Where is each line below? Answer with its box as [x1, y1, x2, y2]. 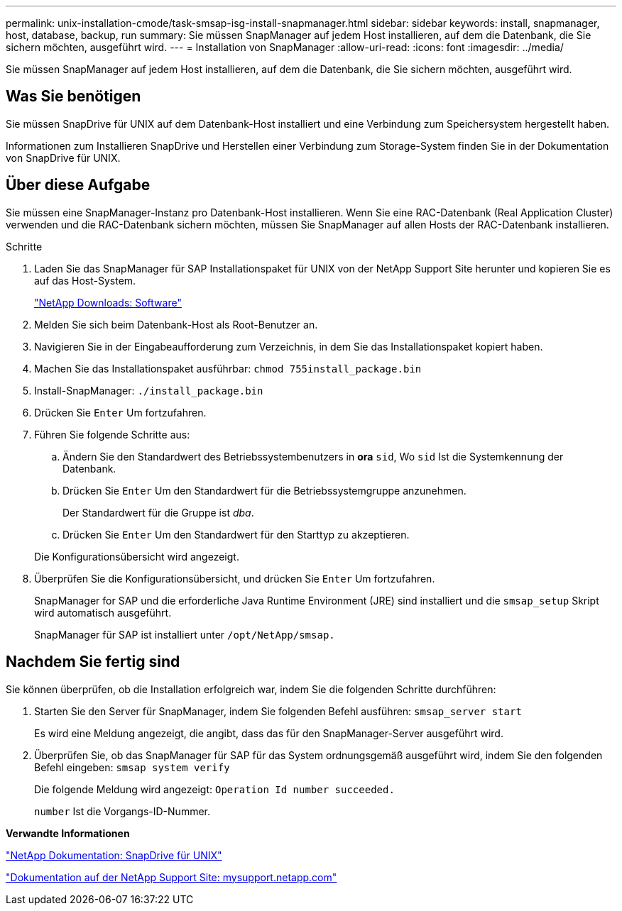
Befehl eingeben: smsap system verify [34, 761, 230, 773]
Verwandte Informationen [6, 827, 130, 839]
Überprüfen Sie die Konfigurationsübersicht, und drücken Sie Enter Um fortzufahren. [34, 572, 435, 585]
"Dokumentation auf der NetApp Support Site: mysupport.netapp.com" [6, 871, 337, 883]
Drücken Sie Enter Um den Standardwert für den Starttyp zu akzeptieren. [62, 528, 410, 541]
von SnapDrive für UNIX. [6, 151, 121, 164]
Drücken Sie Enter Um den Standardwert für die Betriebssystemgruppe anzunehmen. [62, 484, 466, 497]
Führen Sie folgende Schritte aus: [34, 428, 190, 441]
